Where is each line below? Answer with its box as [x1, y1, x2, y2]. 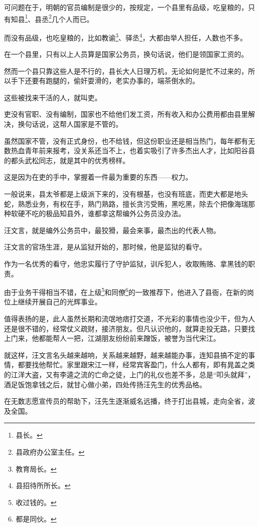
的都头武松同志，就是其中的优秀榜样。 [4, 155, 129, 165]
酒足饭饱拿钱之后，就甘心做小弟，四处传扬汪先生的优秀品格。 [4, 379, 206, 389]
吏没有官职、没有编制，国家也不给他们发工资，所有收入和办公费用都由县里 [4, 109, 248, 119]
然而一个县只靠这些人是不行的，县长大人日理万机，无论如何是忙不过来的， [4, 65, 248, 76]
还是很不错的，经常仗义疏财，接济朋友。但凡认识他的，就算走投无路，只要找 [4, 323, 255, 333]
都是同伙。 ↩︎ [15, 514, 57, 524]
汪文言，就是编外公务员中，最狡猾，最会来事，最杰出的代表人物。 [4, 225, 220, 235]
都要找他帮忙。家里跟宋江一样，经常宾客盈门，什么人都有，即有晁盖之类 [17, 359, 255, 370]
